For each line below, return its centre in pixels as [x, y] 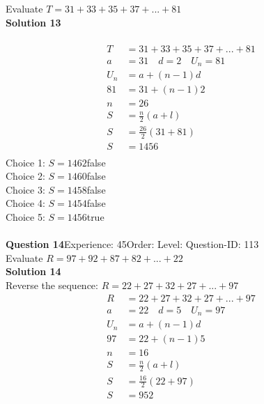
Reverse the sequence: [52, 285]
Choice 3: [25, 189]
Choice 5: [25, 217]
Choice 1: [25, 162]
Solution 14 [33, 271]
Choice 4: [25, 203]
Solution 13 [33, 22]
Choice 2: [25, 176]
